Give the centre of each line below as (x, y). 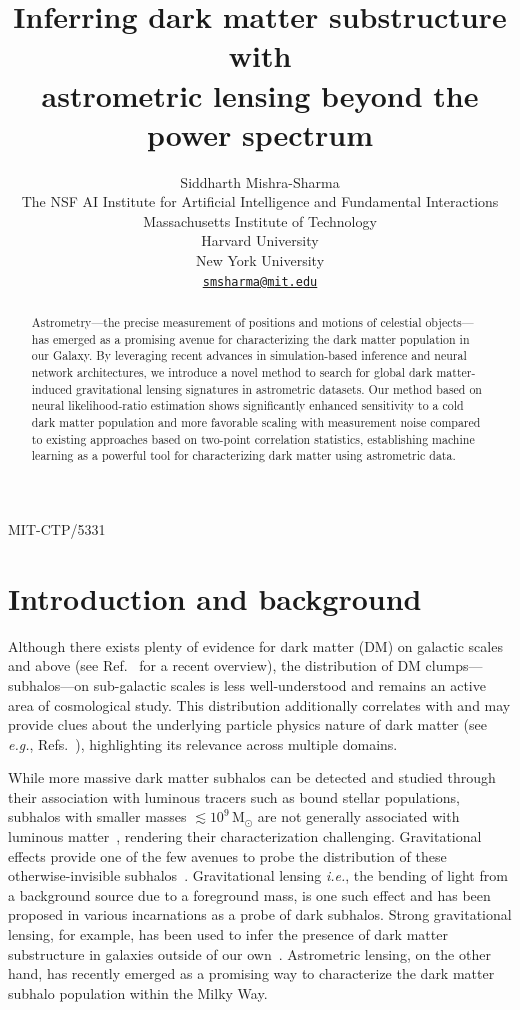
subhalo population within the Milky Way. (138, 992)
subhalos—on (49, 684)
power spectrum (260, 133)
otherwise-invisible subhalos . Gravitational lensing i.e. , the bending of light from (258, 875)
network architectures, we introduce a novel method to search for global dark (232, 372)
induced (52, 388)
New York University (260, 260)
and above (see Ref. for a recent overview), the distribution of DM (214, 665)
